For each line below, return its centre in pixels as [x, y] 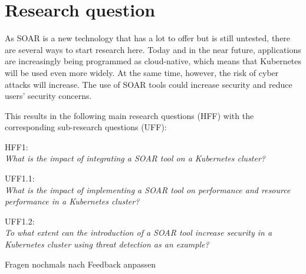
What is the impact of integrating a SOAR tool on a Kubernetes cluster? [135, 158]
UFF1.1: [20, 178]
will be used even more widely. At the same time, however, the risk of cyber [142, 72]
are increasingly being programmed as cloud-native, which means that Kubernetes [153, 61]
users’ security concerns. [48, 96]
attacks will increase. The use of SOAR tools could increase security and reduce [149, 84]
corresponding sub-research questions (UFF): [86, 127]
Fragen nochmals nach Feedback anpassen [80, 264]
